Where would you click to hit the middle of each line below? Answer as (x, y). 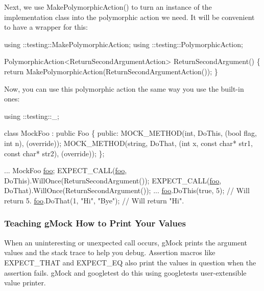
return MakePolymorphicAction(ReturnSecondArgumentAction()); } (111, 71)
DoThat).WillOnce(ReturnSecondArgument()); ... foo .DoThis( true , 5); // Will (127, 190)
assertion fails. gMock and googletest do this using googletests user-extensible (125, 272)
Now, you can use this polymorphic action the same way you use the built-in (124, 88)
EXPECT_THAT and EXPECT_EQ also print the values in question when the (130, 262)
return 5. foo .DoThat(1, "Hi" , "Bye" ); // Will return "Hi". (94, 200)
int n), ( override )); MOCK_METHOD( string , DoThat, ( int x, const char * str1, (128, 143)
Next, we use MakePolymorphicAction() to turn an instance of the (108, 7)
